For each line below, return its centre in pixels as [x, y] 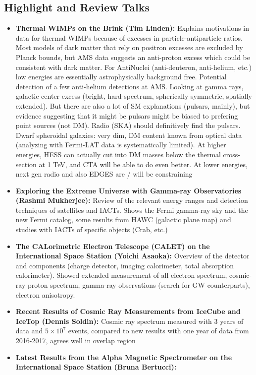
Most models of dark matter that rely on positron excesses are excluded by [129, 47]
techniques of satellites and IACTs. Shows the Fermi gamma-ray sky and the [132, 210]
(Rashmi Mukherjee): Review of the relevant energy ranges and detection [132, 200]
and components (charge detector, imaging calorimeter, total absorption [125, 265]
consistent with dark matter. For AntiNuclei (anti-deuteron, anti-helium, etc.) [133, 67]
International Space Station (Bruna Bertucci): [96, 367]
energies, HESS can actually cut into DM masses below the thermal [118, 154]
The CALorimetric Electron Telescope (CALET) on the [113, 246]
